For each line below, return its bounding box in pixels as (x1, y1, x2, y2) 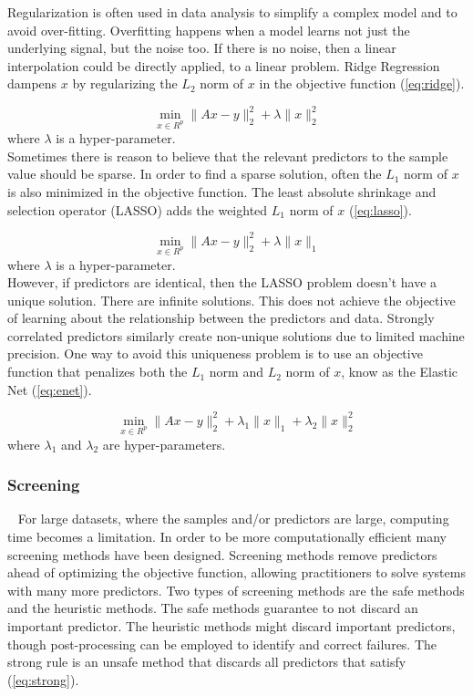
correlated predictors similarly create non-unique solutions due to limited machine (7, 326, 465, 345)
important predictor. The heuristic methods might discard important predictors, (7, 616, 456, 635)
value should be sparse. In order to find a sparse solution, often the (7, 164, 382, 183)
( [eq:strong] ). (7, 670, 79, 689)
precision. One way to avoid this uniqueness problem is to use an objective (7, 344, 423, 363)
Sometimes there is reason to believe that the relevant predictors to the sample (7, 146, 448, 165)
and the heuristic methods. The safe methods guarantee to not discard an (7, 598, 418, 618)
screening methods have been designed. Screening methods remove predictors (7, 545, 437, 564)
